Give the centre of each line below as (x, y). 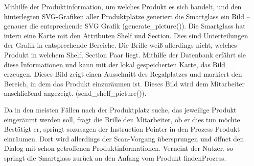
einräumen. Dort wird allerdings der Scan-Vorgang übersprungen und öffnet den (124, 138)
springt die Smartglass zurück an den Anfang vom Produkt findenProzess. (115, 157)
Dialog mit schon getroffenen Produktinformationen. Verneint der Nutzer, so (119, 148)
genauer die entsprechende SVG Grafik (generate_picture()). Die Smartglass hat (125, 26)
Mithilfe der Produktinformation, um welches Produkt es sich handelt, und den (123, 6)
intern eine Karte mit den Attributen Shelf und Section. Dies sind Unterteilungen (126, 35)
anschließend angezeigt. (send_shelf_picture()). (75, 93)
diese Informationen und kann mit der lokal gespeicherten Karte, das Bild (115, 64)
